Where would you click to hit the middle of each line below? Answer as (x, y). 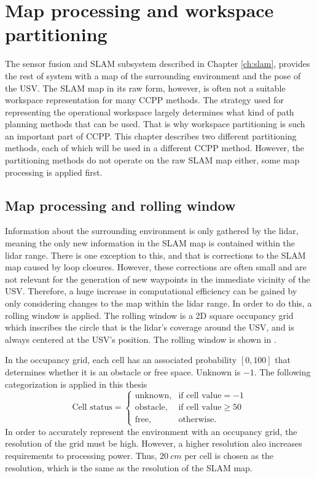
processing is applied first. (54, 172)
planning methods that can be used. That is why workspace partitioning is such (155, 124)
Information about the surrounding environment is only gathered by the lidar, (152, 231)
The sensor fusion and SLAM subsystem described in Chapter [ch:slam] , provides (158, 64)
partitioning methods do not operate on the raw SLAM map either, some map (152, 160)
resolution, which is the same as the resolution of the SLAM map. (129, 467)
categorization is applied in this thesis (76, 384)
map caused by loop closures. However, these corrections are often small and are (156, 267)
